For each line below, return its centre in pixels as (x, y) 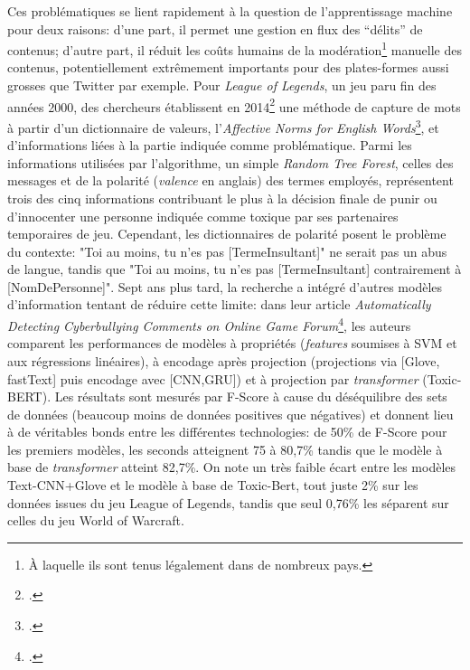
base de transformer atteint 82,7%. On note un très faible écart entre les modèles (232, 467)
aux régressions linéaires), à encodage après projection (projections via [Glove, (224, 360)
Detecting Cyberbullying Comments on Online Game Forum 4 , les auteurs (209, 324)
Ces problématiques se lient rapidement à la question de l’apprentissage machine (230, 11)
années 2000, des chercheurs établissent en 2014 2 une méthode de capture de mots (234, 105)
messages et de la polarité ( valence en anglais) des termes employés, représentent (230, 180)
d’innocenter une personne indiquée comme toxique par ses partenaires (203, 216)
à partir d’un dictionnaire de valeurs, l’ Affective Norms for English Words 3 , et (223, 126)
